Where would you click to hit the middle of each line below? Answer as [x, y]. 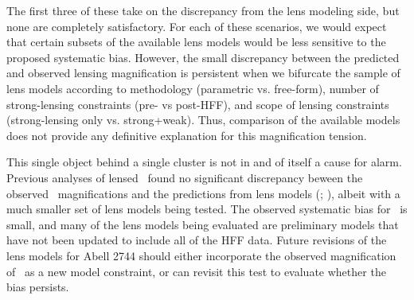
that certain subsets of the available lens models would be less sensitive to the [196, 42]
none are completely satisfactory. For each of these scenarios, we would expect [197, 26]
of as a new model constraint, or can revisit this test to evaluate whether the [196, 271]
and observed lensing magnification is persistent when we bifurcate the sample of [203, 73]
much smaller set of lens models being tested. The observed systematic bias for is [207, 209]
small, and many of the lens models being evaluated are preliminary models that [203, 224]
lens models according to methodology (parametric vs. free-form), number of [193, 88]
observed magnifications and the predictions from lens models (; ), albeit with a [203, 193]
